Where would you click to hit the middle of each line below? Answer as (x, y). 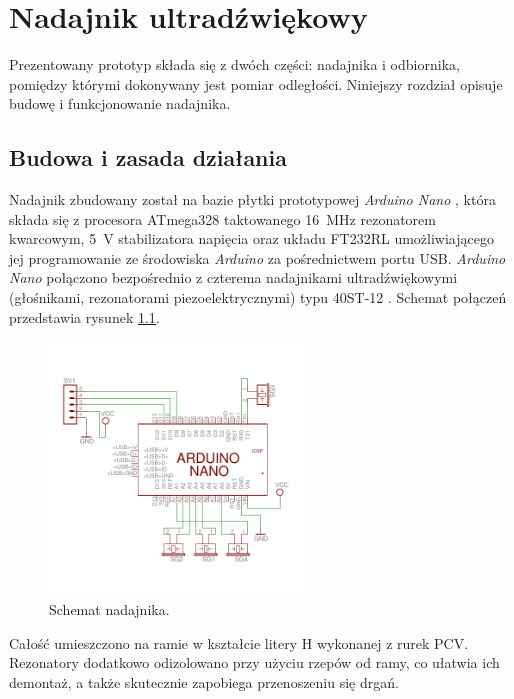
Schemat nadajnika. (109, 609)
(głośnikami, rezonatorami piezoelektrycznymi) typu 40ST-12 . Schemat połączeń (258, 297)
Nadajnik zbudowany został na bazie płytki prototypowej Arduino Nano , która (252, 199)
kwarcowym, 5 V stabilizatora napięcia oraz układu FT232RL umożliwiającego (251, 238)
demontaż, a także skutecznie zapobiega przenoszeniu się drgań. (204, 682)
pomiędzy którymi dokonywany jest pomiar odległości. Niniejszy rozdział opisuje (256, 83)
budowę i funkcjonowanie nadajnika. (120, 103)
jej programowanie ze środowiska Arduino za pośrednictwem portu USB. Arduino (257, 257)
